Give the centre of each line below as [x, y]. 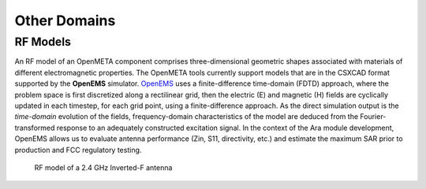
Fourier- [373, 117]
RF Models [43, 42]
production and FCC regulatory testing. [78, 150]
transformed [35, 128]
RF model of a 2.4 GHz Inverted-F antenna [103, 167]
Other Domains [65, 20]
